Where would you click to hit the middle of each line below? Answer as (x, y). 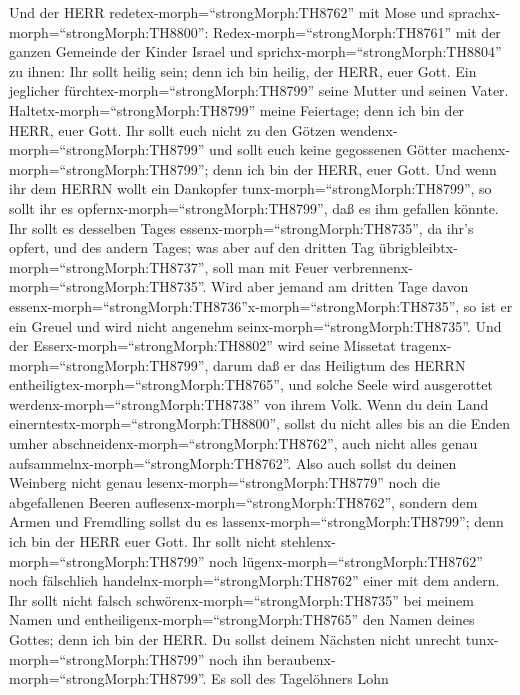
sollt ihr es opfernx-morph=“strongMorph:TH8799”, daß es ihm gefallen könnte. (254, 207)
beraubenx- (301, 658)
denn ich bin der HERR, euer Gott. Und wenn (355, 168)
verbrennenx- (373, 266)
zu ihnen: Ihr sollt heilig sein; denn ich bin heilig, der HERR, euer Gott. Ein (243, 70)
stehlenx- (308, 541)
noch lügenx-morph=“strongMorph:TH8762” (346, 560)
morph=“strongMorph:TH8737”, (109, 266)
